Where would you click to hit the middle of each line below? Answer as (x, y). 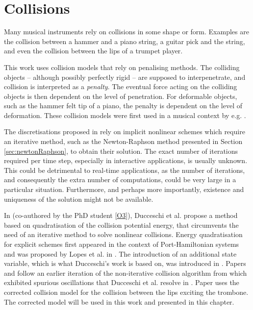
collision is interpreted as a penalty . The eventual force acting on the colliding (121, 86)
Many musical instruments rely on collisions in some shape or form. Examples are (126, 32)
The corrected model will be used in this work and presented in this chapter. (119, 301)
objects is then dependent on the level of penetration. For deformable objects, (121, 96)
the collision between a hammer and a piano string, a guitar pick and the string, (125, 41)
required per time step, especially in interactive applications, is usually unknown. (126, 160)
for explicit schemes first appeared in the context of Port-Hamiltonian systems (122, 244)
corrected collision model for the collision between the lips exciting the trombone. (126, 292)
